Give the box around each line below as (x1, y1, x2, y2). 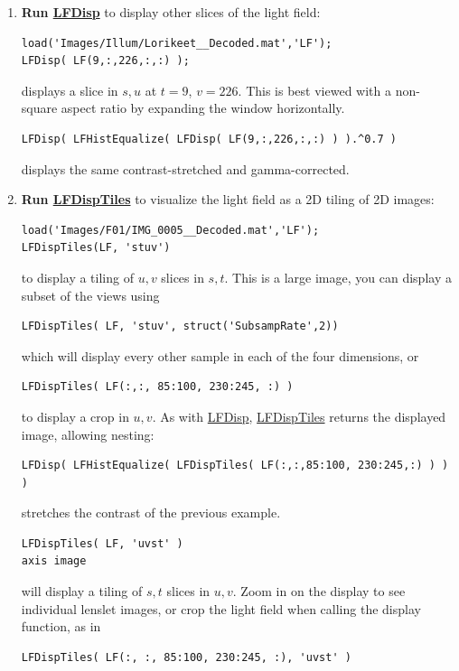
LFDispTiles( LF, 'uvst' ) (21, 536, 183, 550)
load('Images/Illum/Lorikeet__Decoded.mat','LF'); (21, 36, 333, 50)
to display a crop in (21, 406, 129, 425)
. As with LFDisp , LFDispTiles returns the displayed (152, 406, 446, 425)
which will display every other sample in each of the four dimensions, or (21, 346, 419, 365)
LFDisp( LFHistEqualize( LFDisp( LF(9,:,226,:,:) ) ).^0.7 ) (21, 132, 398, 145)
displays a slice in (21, 80, 118, 99)
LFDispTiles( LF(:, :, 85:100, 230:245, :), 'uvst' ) (21, 650, 351, 664)
